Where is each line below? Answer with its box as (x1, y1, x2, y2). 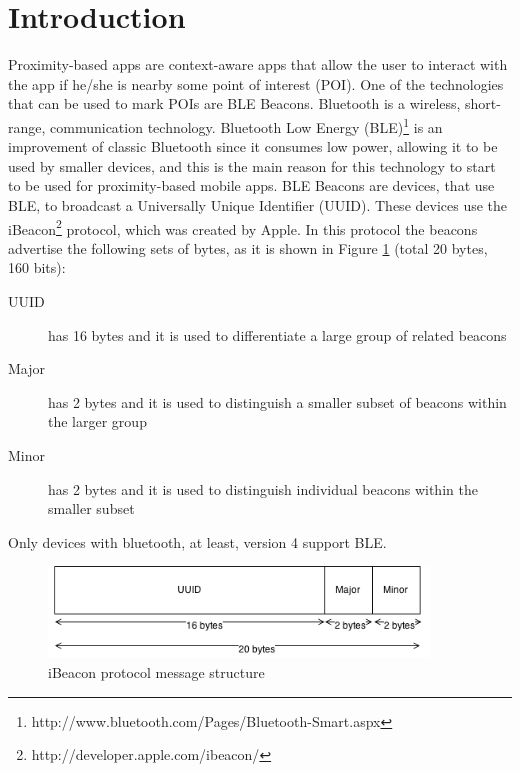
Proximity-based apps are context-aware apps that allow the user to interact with (8, 54, 508, 75)
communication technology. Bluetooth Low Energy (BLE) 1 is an (50, 113, 443, 137)
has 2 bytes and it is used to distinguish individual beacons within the (48, 478, 478, 499)
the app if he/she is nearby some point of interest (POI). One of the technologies (8, 73, 504, 94)
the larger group (48, 411, 147, 432)
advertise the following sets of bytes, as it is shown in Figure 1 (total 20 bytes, (8, 237, 488, 258)
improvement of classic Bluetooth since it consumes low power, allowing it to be (8, 136, 498, 157)
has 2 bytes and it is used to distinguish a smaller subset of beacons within (48, 391, 507, 412)
